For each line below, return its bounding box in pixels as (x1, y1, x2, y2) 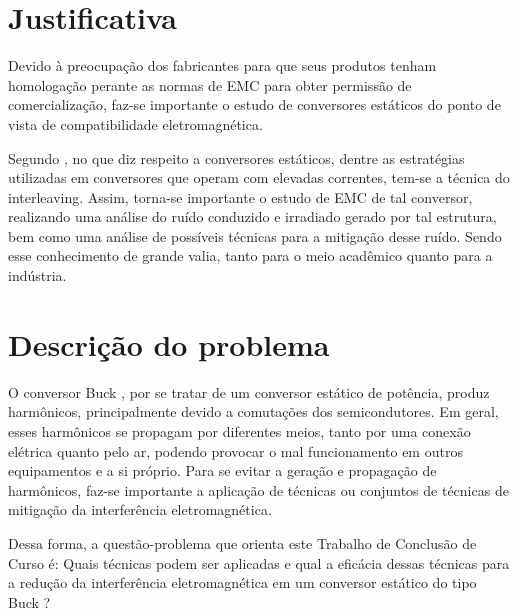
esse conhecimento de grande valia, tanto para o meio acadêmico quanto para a (8, 245, 493, 266)
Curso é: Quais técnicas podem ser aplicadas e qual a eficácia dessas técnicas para (8, 552, 510, 573)
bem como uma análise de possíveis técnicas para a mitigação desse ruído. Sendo (8, 225, 502, 246)
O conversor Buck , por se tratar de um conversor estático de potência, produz (8, 381, 490, 402)
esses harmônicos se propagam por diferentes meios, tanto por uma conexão (8, 420, 471, 441)
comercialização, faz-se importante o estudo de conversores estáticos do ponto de (8, 94, 501, 115)
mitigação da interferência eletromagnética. (8, 499, 272, 520)
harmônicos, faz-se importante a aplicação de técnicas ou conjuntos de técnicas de (8, 479, 509, 500)
